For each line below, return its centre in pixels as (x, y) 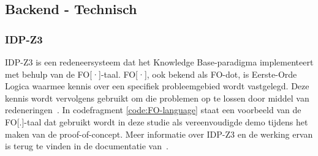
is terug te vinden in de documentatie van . (87, 146)
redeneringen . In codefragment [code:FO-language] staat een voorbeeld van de (153, 110)
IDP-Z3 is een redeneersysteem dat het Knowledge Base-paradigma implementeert (159, 62)
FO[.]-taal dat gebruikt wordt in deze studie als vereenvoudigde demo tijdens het (157, 121)
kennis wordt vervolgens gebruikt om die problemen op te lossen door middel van (157, 98)
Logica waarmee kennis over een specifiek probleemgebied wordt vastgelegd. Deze (157, 86)
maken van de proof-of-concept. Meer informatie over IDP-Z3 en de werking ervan (159, 134)
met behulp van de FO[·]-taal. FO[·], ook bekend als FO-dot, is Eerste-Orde (151, 74)
